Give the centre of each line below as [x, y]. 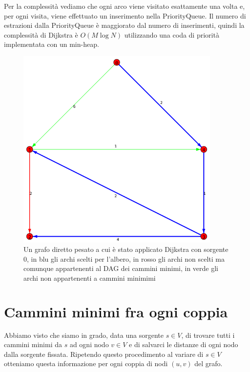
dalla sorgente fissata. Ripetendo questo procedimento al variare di [104, 354]
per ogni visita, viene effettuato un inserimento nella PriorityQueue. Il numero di [125, 15]
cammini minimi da [33, 344]
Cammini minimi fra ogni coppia [116, 311]
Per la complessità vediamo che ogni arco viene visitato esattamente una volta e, [125, 6]
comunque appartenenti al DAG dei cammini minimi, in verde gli [121, 268]
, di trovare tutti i [208, 335]
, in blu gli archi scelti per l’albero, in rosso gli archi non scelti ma [126, 258]
